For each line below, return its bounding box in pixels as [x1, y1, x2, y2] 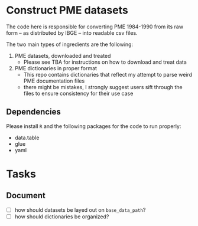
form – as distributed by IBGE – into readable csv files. [6, 29, 138, 36]
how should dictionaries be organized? [14, 213, 109, 220]
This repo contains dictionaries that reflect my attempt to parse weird [23, 71, 193, 78]
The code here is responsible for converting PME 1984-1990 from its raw [6, 23, 184, 30]
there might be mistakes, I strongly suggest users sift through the [23, 83, 183, 90]
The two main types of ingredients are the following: [6, 41, 134, 48]
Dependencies [6, 107, 61, 117]
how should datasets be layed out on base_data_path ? [14, 206, 146, 213]
